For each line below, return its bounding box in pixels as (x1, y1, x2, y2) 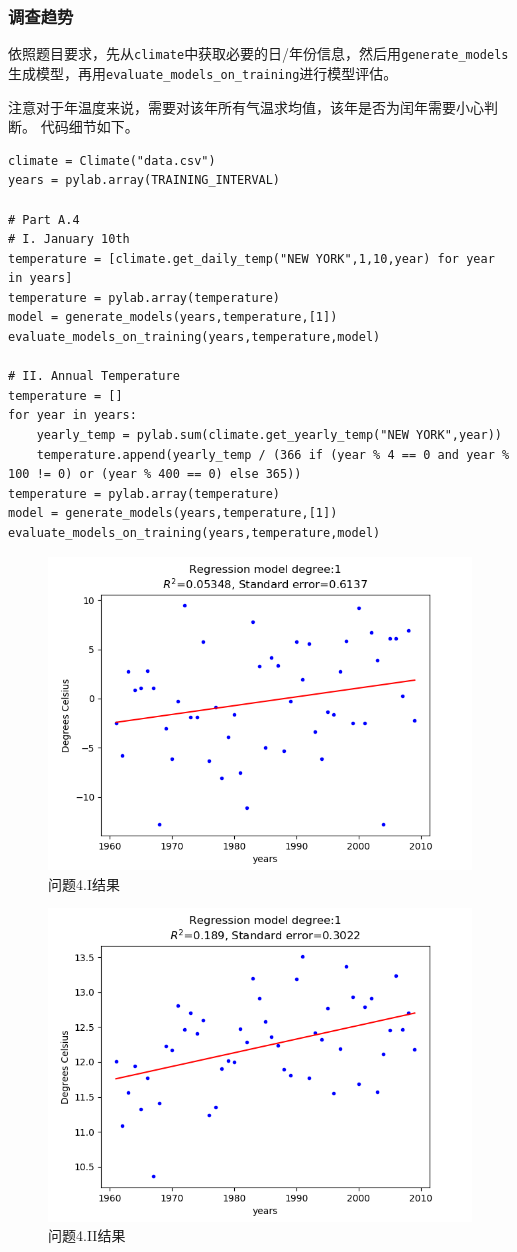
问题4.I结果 (48, 873, 120, 894)
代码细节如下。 (40, 116, 139, 137)
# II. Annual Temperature (8, 369, 180, 384)
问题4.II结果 (48, 1225, 126, 1246)
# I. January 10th (8, 232, 130, 247)
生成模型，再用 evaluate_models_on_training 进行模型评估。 (8, 62, 398, 83)
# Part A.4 (8, 212, 80, 227)
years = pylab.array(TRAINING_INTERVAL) (8, 173, 281, 188)
